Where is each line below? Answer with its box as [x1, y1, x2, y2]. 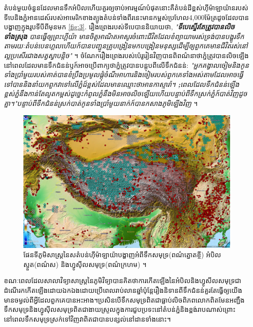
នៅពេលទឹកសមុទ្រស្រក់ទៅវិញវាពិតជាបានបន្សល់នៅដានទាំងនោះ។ [4, 313, 171, 324]
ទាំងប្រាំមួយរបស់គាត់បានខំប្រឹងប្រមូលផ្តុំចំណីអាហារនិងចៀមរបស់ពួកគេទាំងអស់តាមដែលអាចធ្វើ [4, 69, 243, 80]
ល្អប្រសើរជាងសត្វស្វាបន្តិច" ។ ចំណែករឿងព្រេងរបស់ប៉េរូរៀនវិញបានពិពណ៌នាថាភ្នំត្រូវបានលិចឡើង [4, 50, 249, 60]
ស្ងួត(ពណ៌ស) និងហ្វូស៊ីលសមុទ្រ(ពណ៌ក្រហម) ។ [23, 259, 147, 269]
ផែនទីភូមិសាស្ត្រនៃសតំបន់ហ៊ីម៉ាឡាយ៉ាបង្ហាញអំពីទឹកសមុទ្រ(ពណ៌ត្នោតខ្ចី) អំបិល [23, 249, 221, 260]
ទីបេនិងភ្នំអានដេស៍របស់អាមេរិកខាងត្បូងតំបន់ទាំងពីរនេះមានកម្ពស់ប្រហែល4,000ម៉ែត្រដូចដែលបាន [4, 12, 249, 22]
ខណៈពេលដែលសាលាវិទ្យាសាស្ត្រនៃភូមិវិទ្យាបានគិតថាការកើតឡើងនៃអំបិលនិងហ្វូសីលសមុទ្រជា [4, 275, 241, 286]
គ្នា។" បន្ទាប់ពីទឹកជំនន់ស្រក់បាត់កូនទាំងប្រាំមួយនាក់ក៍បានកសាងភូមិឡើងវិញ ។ [4, 98, 198, 108]
